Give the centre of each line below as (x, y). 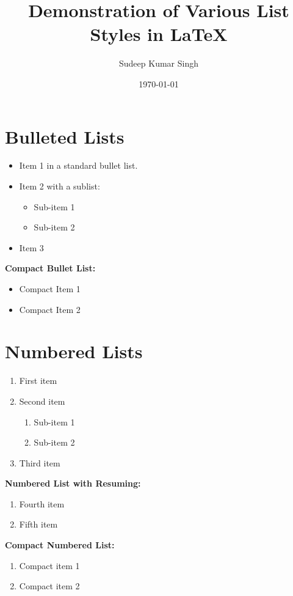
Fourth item (42, 503)
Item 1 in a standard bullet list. (78, 165)
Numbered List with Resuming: (73, 483)
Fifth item (38, 524)
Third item (40, 462)
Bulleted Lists (65, 136)
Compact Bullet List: (50, 268)
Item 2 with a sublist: (60, 186)
